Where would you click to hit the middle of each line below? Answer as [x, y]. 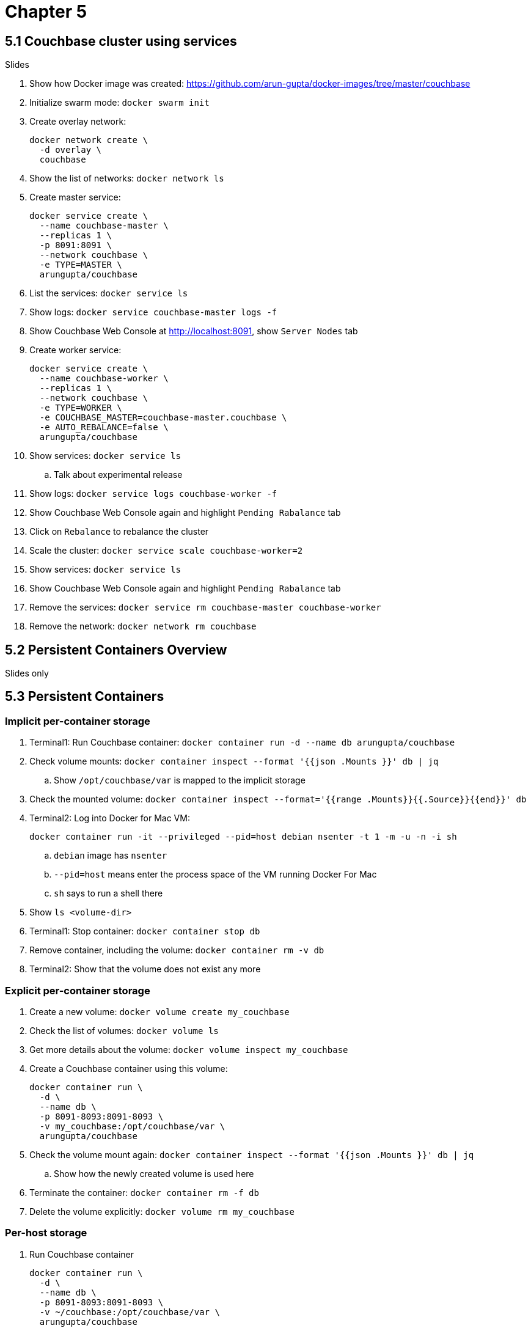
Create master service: [75, 197]
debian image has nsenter [111, 856]
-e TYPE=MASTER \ [81, 265]
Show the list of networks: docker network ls [127, 178]
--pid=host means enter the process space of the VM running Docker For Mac [215, 875]
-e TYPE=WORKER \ [81, 408]
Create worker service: [75, 350]
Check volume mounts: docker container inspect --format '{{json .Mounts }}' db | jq [234, 761]
